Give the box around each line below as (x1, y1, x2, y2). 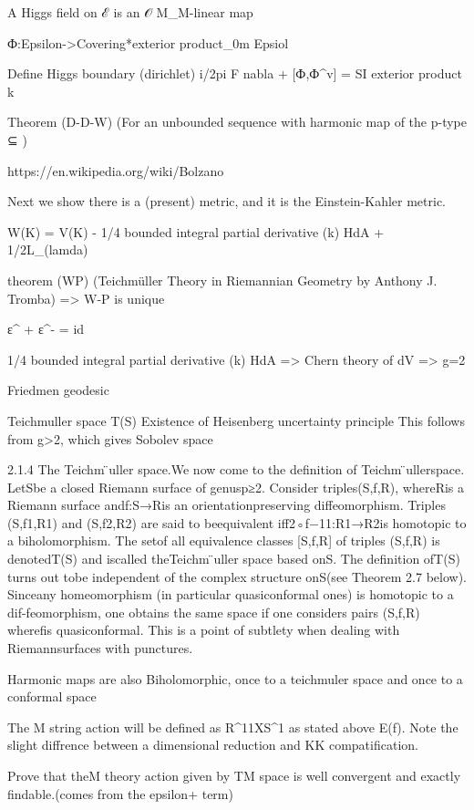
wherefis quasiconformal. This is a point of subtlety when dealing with (7, 620, 400, 639)
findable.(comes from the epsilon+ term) (7, 784, 233, 803)
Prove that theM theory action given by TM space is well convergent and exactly (7, 766, 461, 784)
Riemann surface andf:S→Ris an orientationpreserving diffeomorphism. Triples (7, 495, 446, 514)
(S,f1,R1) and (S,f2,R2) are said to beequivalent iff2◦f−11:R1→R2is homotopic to (7, 513, 467, 532)
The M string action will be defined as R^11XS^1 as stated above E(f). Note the (7, 717, 459, 736)
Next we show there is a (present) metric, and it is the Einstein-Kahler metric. (7, 192, 446, 211)
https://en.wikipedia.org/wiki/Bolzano (7, 161, 224, 180)
